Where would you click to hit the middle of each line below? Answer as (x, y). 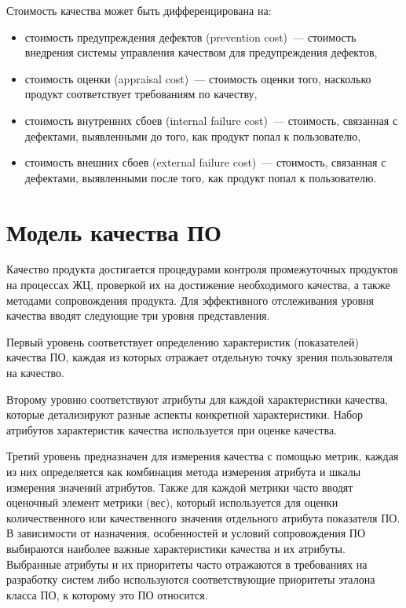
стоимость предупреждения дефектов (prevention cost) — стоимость (190, 37)
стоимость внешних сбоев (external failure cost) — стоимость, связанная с (205, 162)
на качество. (35, 373)
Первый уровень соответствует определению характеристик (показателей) (183, 341)
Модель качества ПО (114, 231)
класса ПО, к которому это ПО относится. (107, 594)
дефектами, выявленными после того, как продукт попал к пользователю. (201, 177)
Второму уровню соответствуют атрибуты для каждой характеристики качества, (197, 399)
